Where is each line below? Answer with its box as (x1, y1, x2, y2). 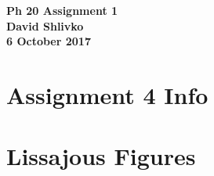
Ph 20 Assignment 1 (6, 2, 118, 18)
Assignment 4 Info (6, 78, 209, 110)
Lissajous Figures (6, 140, 196, 172)
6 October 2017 (6, 33, 91, 49)
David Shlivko (6, 17, 84, 34)
